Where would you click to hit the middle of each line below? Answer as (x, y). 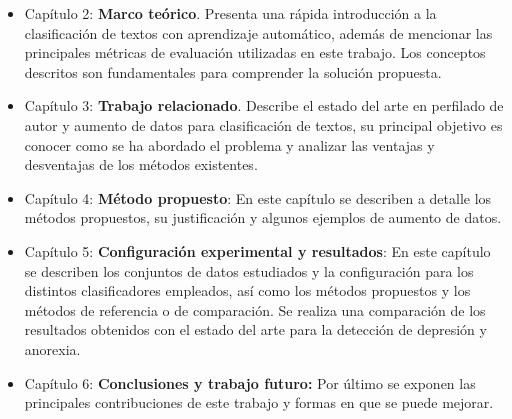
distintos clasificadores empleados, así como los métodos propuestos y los (247, 290)
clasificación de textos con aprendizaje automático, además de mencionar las (258, 32)
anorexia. (52, 348)
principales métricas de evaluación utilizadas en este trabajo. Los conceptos (255, 52)
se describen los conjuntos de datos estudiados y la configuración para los (249, 270)
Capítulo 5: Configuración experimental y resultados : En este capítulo (257, 250)
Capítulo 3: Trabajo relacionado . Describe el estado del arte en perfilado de (264, 105)
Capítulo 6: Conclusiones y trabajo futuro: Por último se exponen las (250, 382)
